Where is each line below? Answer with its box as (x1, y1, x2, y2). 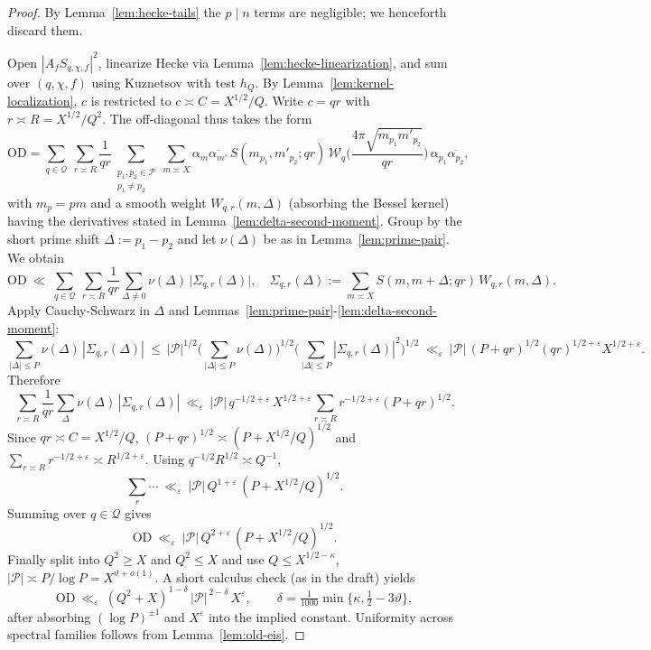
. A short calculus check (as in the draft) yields (154, 567, 415, 586)
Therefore (7, 370, 60, 389)
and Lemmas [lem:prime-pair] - (168, 301, 338, 320)
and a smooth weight (90, 192, 207, 211)
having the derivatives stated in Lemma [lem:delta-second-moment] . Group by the (7, 211, 462, 230)
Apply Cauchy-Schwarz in (7, 301, 150, 320)
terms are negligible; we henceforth (254, 3, 447, 21)
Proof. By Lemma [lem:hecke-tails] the (7, 3, 221, 21)
